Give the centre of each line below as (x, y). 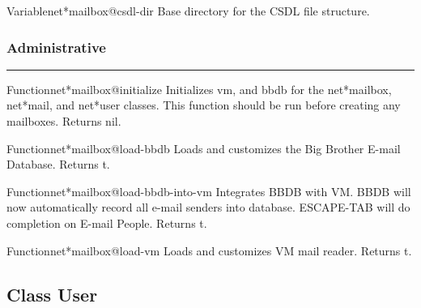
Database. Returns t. (58, 164)
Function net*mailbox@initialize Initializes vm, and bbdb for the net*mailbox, (199, 89)
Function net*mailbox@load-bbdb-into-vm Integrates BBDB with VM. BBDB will (209, 191)
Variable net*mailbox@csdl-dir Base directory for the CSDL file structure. (188, 11)
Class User (52, 294)
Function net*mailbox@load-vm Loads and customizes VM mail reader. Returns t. (209, 250)
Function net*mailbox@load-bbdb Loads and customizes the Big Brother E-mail (204, 148)
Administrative (56, 47)
